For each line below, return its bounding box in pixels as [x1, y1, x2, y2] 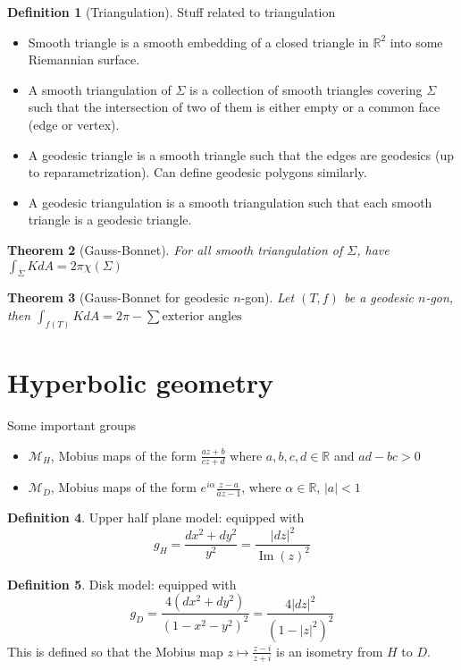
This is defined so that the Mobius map [7, 641, 223, 660]
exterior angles [162, 310, 242, 323]
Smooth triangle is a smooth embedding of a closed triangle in [28, 32, 369, 51]
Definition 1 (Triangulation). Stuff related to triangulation [7, 3, 336, 21]
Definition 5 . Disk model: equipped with [7, 574, 237, 593]
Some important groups [7, 415, 137, 434]
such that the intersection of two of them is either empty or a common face [28, 98, 440, 116]
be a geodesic [343, 288, 414, 307]
